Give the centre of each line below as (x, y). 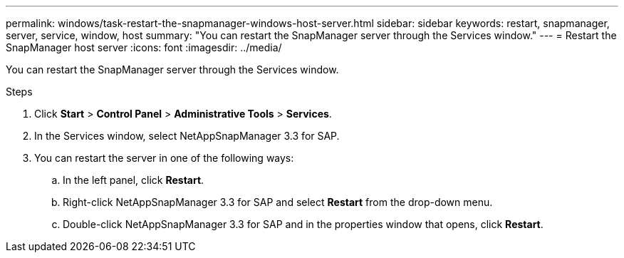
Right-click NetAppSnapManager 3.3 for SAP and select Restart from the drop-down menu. (278, 202)
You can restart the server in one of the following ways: (164, 158)
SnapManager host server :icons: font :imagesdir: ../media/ (144, 47)
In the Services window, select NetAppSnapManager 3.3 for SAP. (187, 136)
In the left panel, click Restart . (134, 180)
